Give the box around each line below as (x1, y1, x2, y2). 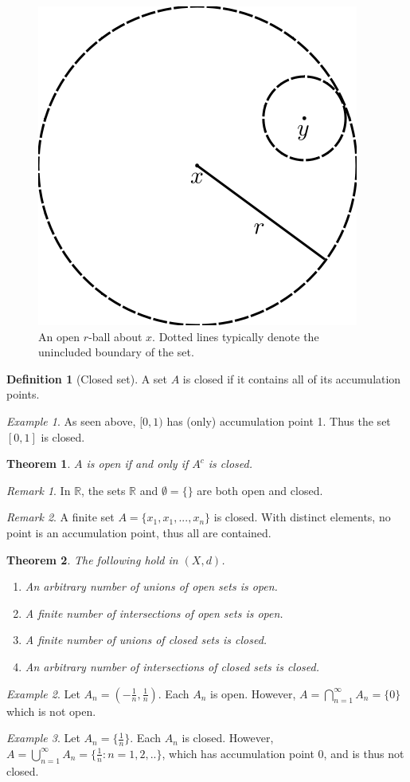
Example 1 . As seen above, (6, 412, 136, 429)
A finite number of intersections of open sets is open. (25, 604, 283, 621)
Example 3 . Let (6, 729, 80, 746)
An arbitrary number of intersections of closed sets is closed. (25, 658, 319, 674)
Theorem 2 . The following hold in (6, 551, 178, 568)
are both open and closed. (197, 481, 323, 498)
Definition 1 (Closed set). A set (6, 370, 168, 387)
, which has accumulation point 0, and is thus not (162, 745, 404, 761)
